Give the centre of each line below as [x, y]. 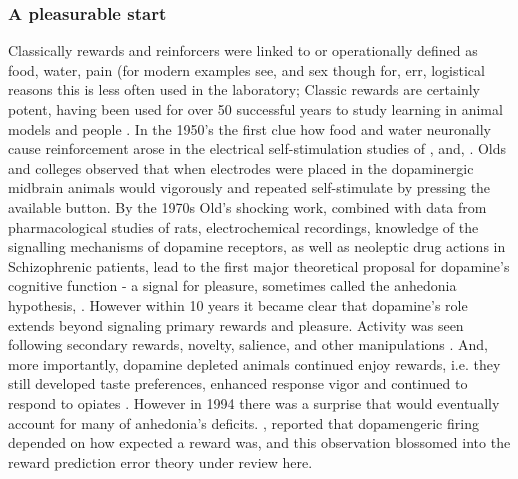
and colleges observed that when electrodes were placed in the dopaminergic [241, 167]
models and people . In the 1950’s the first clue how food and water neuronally [249, 128]
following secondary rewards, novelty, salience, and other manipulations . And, [248, 344]
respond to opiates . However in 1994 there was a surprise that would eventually [254, 402]
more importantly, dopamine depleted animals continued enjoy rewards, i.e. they [254, 363]
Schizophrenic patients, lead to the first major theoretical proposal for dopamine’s [259, 265]
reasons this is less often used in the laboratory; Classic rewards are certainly [244, 89]
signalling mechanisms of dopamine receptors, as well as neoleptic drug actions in [257, 246]
